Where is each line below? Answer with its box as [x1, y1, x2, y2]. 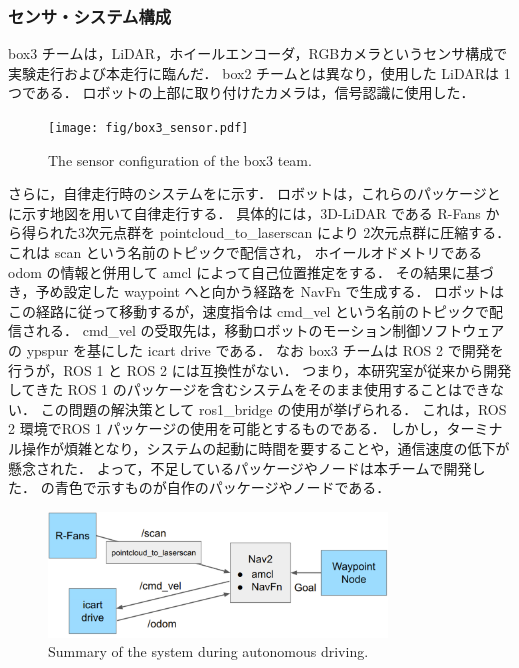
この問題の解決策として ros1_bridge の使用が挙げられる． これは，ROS [40, 398, 507, 419]
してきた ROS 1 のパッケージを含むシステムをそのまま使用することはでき [8, 379, 491, 400]
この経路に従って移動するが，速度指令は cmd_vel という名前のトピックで [8, 300, 490, 321]
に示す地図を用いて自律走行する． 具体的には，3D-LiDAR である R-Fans [8, 202, 481, 223]
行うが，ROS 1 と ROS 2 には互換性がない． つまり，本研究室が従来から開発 [8, 359, 512, 380]
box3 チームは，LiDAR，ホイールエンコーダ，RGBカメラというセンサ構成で [8, 43, 508, 64]
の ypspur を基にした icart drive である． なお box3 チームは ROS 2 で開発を [8, 340, 504, 360]
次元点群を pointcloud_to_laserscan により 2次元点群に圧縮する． [84, 222, 511, 243]
